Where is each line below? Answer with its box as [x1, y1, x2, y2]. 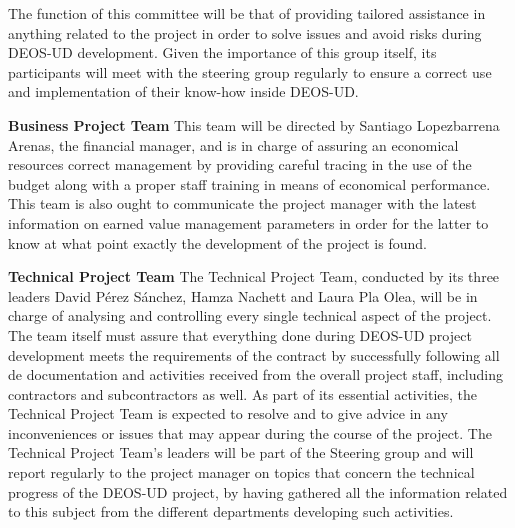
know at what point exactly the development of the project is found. [8, 232, 427, 253]
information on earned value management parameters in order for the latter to [8, 212, 489, 233]
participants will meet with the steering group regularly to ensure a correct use [8, 61, 492, 82]
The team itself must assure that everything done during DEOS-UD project [8, 324, 472, 345]
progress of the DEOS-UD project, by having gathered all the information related [8, 481, 508, 502]
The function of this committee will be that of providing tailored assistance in [8, 3, 486, 23]
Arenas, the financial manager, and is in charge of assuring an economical [8, 134, 459, 155]
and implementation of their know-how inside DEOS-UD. [8, 81, 359, 102]
